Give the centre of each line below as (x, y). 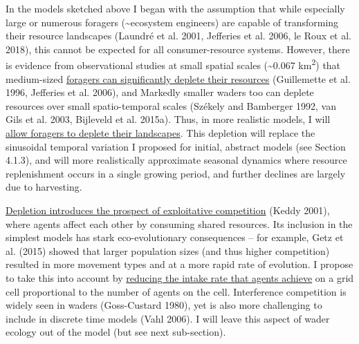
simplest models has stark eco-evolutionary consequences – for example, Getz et (175, 237)
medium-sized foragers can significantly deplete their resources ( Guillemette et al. (178, 78)
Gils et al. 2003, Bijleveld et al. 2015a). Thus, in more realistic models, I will (168, 119)
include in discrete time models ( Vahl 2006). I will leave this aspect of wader (168, 318)
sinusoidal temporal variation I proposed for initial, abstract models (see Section (176, 146)
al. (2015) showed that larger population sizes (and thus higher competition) (168, 250)
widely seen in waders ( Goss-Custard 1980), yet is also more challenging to (164, 305)
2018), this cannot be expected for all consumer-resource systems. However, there (178, 49)
